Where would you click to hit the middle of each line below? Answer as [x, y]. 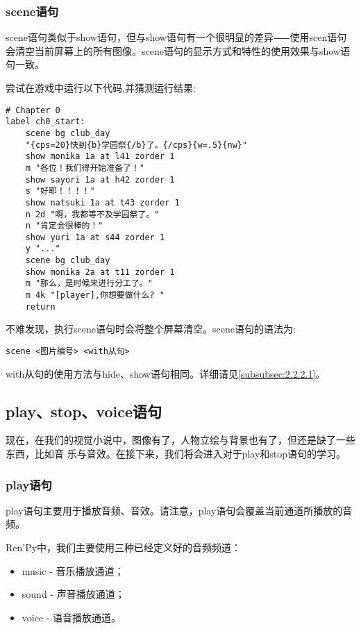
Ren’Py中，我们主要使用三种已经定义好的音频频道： [124, 547]
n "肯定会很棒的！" [64, 226]
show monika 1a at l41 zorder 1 [100, 157]
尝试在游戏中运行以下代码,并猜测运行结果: [101, 87]
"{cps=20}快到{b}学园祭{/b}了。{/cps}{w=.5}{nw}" [136, 145]
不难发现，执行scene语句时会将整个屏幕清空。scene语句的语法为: [151, 329]
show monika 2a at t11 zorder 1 [100, 272]
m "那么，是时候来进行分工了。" [89, 284]
